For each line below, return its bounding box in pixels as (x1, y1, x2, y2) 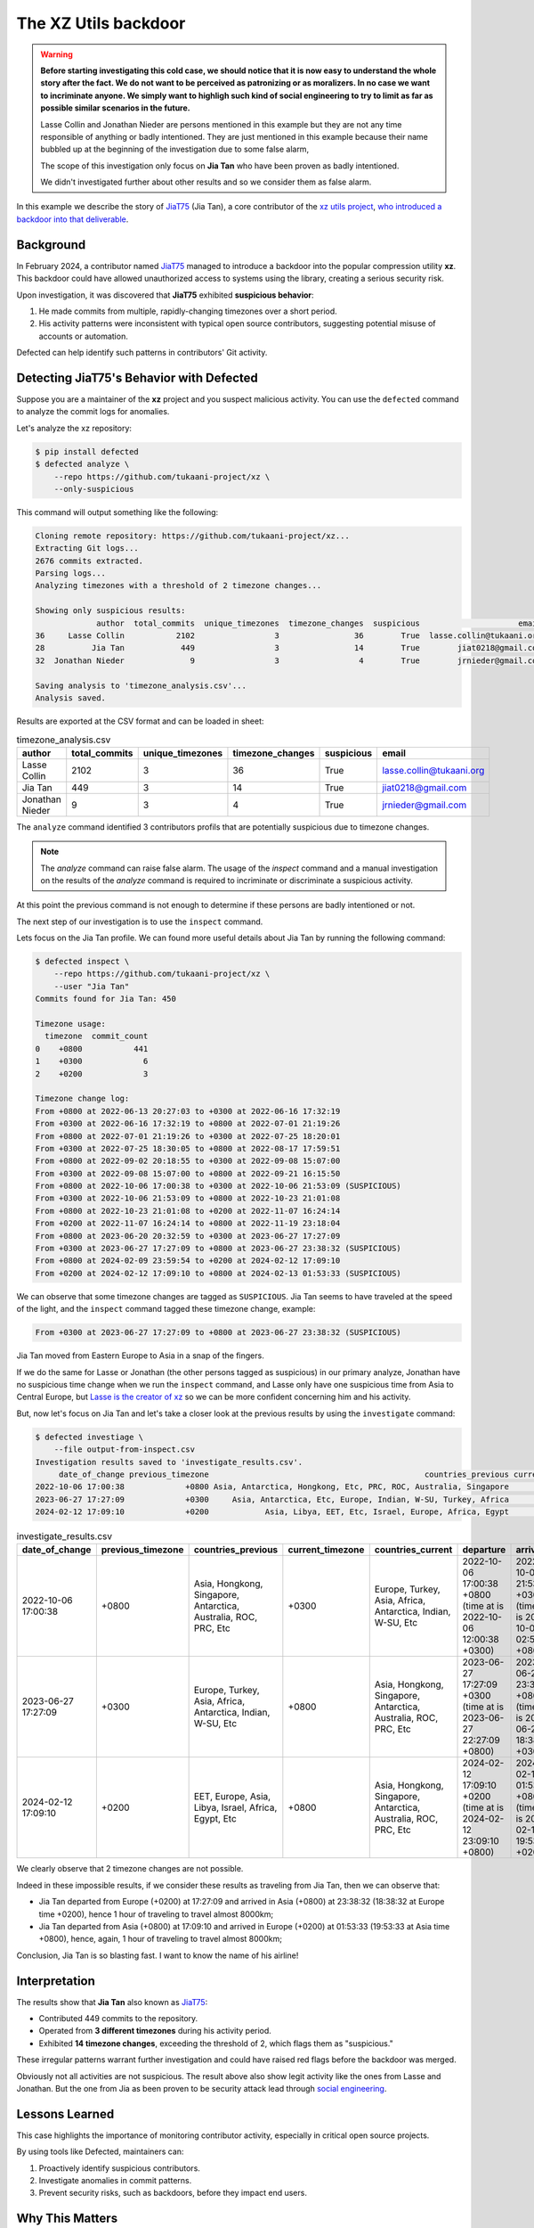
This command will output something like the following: (16, 506, 219, 517)
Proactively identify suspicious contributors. (38, 2162, 200, 2174)
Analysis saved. (35, 692, 107, 703)
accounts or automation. (38, 331, 128, 341)
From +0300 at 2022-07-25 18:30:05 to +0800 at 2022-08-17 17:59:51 (35, 1143, 341, 1153)
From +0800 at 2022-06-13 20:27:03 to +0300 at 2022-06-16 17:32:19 (35, 1106, 341, 1116)
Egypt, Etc (193, 1813, 238, 1825)
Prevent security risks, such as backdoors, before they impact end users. (38, 2188, 307, 2199)
